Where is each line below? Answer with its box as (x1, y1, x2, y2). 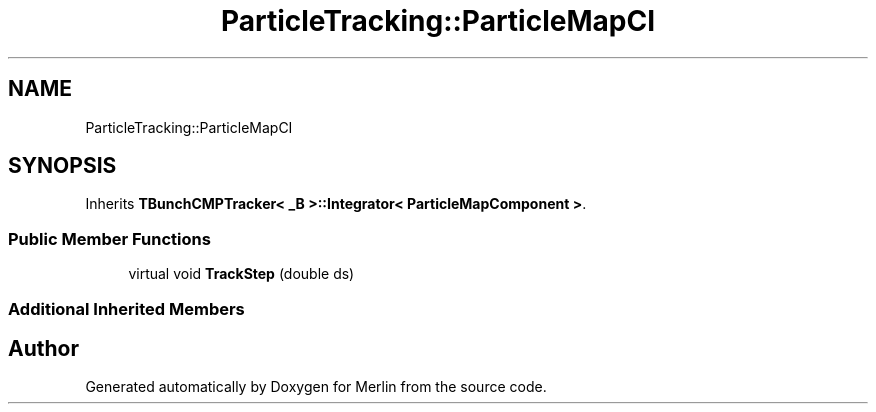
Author (8, 335, 79, 361)
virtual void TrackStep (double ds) (128, 265, 355, 283)
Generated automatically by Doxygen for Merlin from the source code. (85, 378, 547, 396)
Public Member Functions (8, 228, 211, 249)
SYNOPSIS (8, 153, 117, 179)
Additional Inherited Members (8, 298, 245, 319)
